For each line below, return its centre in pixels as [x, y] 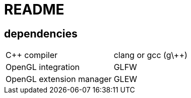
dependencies [41, 33]
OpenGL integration [43, 67]
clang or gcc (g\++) [150, 55]
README [34, 9]
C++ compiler [32, 55]
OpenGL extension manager [59, 79]
